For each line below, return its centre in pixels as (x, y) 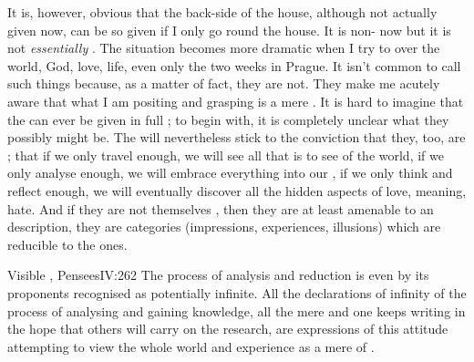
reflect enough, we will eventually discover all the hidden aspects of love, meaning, (237, 190)
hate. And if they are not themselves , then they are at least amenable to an (221, 208)
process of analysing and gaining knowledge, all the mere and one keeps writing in (237, 310)
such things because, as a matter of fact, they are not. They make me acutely (224, 83)
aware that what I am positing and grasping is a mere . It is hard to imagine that (236, 101)
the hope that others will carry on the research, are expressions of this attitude (228, 329)
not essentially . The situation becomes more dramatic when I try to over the (224, 48)
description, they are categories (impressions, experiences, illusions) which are (224, 227)
